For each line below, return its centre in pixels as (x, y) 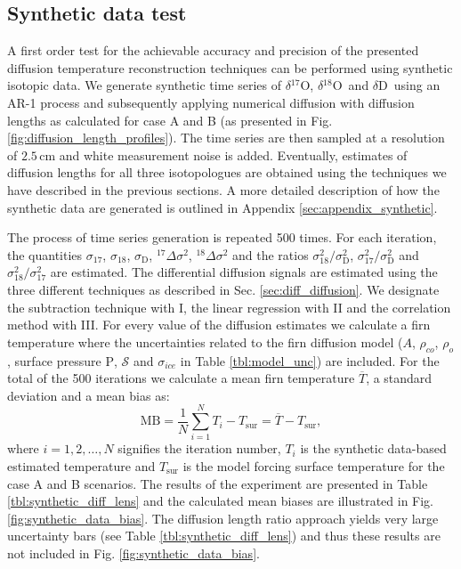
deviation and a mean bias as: (89, 395)
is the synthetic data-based (373, 448)
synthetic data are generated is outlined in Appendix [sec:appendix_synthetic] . (222, 207)
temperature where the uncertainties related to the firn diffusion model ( (205, 341)
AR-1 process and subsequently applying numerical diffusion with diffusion (211, 102)
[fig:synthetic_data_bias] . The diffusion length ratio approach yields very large (223, 518)
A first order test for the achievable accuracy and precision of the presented (213, 50)
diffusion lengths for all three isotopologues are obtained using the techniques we (227, 172)
